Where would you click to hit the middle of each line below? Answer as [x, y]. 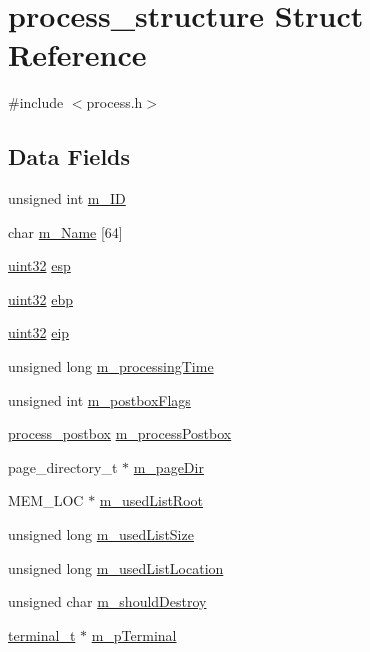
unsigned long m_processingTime [111, 366]
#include [36, 102]
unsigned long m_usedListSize [101, 534]
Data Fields [69, 156]
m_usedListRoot [151, 500]
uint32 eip [39, 332]
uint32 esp [39, 265]
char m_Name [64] [65, 231]
